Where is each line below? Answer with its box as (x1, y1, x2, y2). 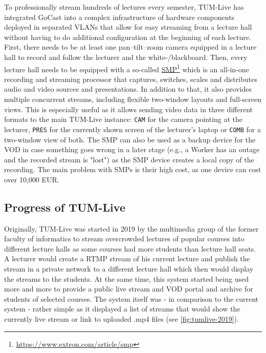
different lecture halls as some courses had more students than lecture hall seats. (4, 243, 256, 254)
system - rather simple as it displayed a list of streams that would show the (4, 303, 240, 314)
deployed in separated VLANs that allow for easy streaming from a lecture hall (4, 22, 252, 32)
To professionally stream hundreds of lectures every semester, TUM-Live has (4, 2, 244, 12)
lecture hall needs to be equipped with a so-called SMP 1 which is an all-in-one (4, 62, 249, 74)
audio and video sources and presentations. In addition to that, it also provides (4, 84, 252, 94)
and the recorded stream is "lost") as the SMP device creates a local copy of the (4, 154, 254, 164)
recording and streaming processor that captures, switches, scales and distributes (4, 73, 257, 84)
